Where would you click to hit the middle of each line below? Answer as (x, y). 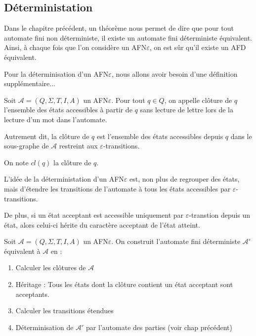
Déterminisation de (44, 327)
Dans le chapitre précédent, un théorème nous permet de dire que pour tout (119, 28)
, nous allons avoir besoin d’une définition (174, 73)
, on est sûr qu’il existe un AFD (198, 47)
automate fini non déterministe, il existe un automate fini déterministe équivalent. (128, 37)
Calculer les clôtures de (51, 267)
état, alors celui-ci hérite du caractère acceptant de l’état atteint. (102, 224)
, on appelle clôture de (198, 100)
